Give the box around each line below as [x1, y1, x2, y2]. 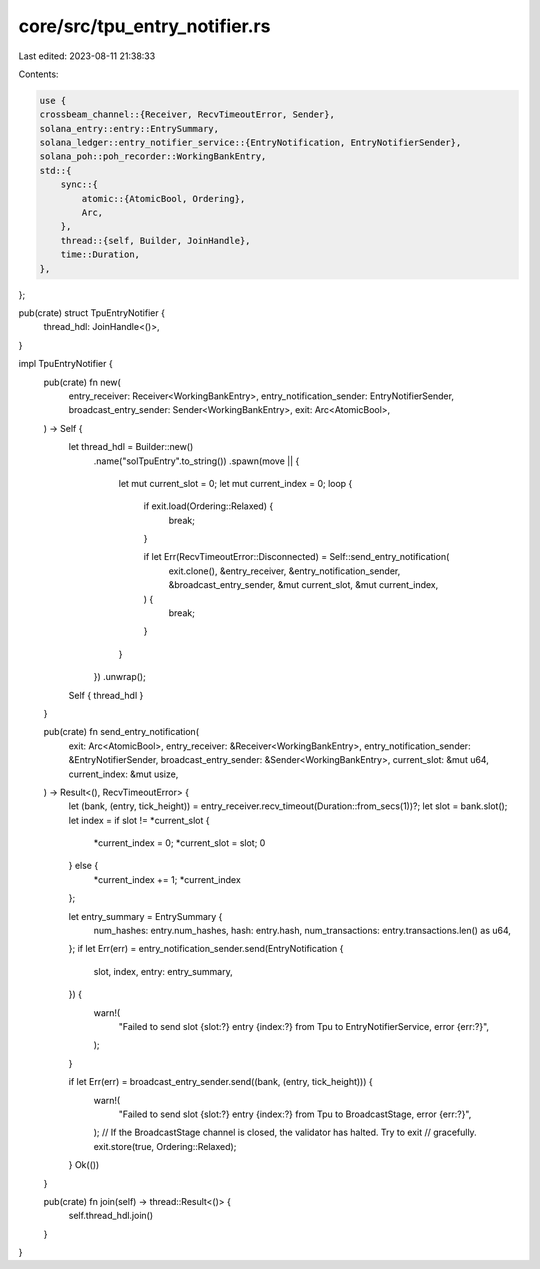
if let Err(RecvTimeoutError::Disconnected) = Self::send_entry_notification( [143, 551, 450, 563]
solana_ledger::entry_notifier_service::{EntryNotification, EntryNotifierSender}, [39, 137, 462, 149]
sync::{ [60, 179, 99, 190]
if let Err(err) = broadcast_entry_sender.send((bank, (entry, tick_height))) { [68, 1076, 374, 1088]
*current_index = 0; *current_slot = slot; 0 [93, 837, 266, 849]
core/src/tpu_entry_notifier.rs [18, 15, 271, 37]
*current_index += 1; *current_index [93, 873, 242, 885]
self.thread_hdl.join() [68, 1210, 154, 1222]
